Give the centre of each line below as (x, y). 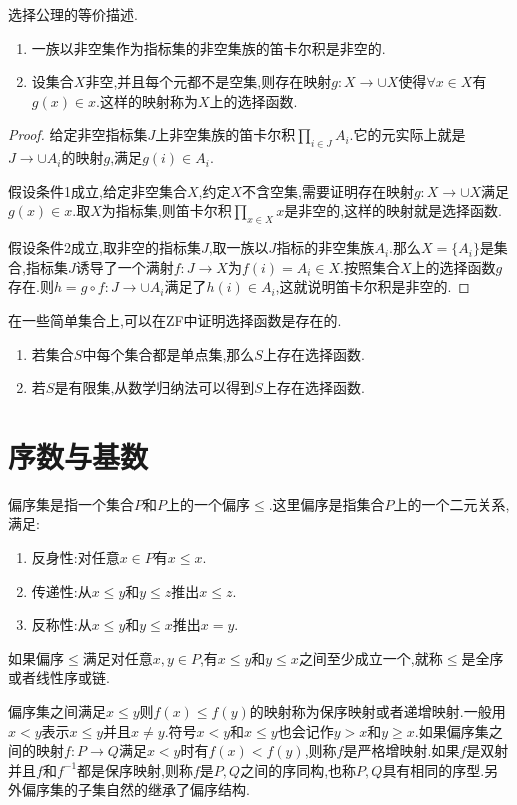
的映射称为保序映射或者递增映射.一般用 (377, 711)
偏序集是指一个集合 (71, 503)
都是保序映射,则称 (135, 769)
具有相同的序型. (433, 769)
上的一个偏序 (208, 503)
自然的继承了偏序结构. (177, 789)
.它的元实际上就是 (407, 134)
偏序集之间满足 (57, 711)
